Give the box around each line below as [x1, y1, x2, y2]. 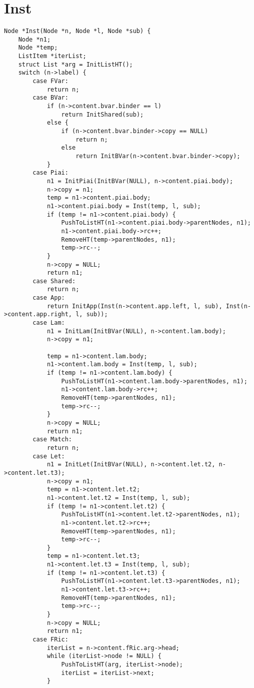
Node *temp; [18, 44, 58, 52]
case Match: [32, 436, 72, 443]
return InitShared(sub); [61, 111, 144, 118]
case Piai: [32, 169, 68, 177]
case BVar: [32, 94, 68, 102]
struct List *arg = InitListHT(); [18, 61, 133, 68]
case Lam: [32, 319, 65, 327]
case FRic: [32, 636, 68, 643]
